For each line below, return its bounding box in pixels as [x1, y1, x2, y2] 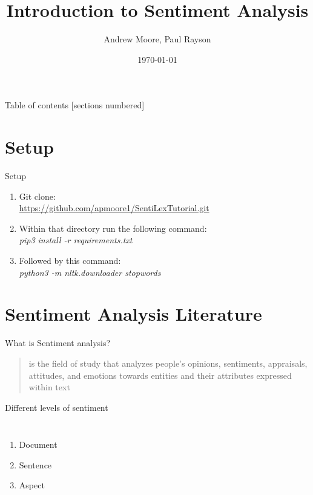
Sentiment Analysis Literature [5, 301, 262, 326]
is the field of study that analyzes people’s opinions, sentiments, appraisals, [28, 356, 308, 369]
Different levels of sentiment [5, 401, 108, 413]
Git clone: [19, 189, 56, 202]
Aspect [19, 479, 45, 491]
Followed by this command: [19, 254, 121, 266]
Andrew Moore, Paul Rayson [104, 33, 211, 45]
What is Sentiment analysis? [5, 336, 111, 349]
